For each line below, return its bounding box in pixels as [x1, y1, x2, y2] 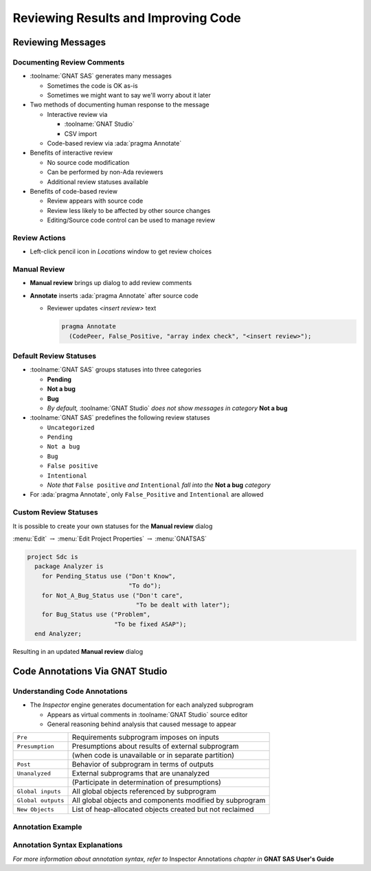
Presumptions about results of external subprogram [71, 742, 239, 751]
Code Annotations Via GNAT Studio [12, 665, 168, 677]
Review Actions [12, 233, 66, 242]
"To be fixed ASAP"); [113, 620, 187, 628]
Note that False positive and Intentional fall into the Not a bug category [47, 481, 271, 489]
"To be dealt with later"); [135, 601, 230, 609]
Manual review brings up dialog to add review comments [30, 279, 192, 287]
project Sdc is [27, 553, 78, 561]
